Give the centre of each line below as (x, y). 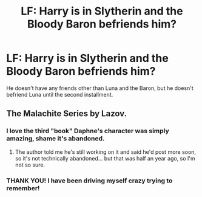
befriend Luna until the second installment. (60, 94)
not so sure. (30, 165)
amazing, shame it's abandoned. (56, 139)
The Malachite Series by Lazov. (67, 114)
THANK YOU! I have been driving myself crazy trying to (89, 181)
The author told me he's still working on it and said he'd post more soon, (105, 152)
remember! (23, 188)
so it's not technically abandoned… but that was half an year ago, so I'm (105, 158)
